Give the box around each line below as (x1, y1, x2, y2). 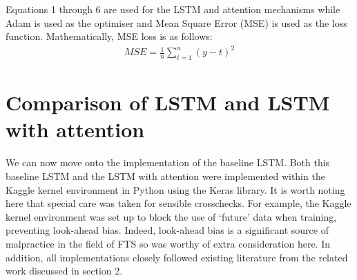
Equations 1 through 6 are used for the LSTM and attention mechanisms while (6, 2, 340, 16)
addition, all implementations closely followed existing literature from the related (6, 250, 348, 264)
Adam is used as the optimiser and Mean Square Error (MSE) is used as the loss (6, 15, 347, 30)
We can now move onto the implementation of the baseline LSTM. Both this (6, 155, 330, 170)
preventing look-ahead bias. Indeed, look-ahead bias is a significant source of (6, 223, 329, 237)
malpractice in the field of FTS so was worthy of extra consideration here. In (6, 236, 330, 250)
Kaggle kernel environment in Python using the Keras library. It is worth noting (6, 182, 345, 197)
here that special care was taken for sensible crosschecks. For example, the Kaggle (6, 196, 351, 210)
